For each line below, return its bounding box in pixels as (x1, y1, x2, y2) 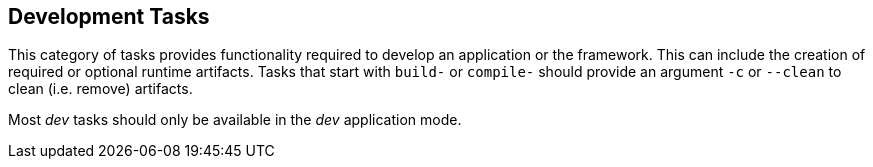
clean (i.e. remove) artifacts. (8, 80, 193, 98)
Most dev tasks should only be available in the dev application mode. (8, 111, 462, 129)
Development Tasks (8, 4, 210, 29)
